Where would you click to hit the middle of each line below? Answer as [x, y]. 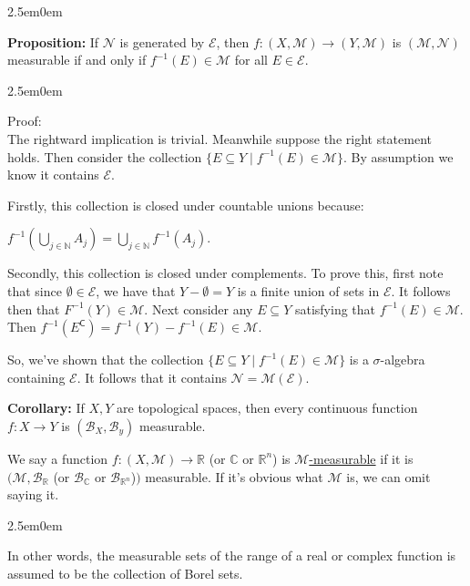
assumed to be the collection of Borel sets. [125, 573]
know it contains [53, 175]
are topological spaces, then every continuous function [267, 408]
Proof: [25, 121]
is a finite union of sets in [308, 290]
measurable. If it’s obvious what [234, 476]
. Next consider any [199, 308]
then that [34, 308]
